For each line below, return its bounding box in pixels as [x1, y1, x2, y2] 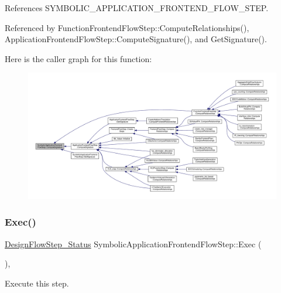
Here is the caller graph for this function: [5, 52, 152, 64]
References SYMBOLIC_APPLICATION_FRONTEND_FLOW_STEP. [5, 2, 269, 13]
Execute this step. [5, 277, 69, 289]
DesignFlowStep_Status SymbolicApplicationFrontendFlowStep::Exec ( [5, 237, 262, 250]
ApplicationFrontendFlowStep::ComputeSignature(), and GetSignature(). [5, 33, 267, 45]
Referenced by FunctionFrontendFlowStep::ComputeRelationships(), [5, 21, 249, 33]
